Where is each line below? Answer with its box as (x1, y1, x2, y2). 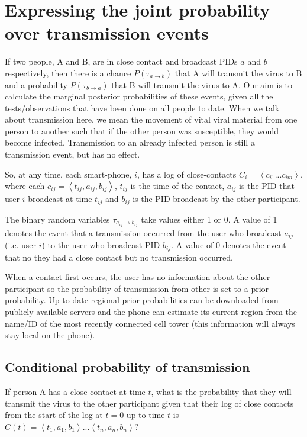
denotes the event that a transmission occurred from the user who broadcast (5, 226, 282, 239)
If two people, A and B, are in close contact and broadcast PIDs (5, 55, 238, 68)
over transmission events (5, 21, 209, 45)
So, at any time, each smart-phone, (5, 168, 132, 180)
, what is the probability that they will (151, 385, 292, 398)
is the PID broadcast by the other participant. (133, 192, 300, 205)
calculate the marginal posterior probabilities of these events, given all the (5, 90, 273, 102)
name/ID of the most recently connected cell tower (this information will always (5, 317, 295, 329)
